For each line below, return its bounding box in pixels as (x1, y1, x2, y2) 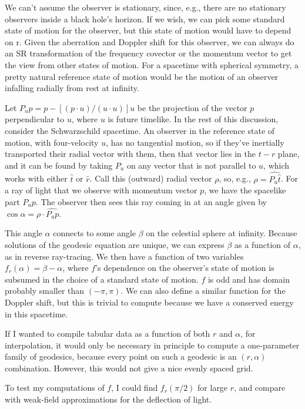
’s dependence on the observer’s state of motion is (95, 262, 274, 274)
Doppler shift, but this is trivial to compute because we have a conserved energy (5, 296, 294, 308)
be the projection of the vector (137, 101, 247, 113)
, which (263, 159, 290, 171)
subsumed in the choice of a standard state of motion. (5, 273, 199, 285)
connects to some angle (53, 227, 136, 239)
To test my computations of (5, 381, 105, 394)
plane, (277, 147, 300, 160)
